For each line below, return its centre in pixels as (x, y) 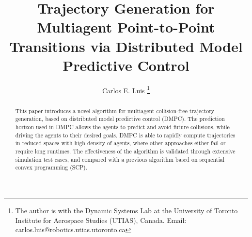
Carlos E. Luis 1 (126, 89)
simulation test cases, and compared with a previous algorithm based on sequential (120, 159)
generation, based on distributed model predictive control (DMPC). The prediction (120, 119)
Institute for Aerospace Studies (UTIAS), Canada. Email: (101, 220)
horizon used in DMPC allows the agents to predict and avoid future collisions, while (122, 127)
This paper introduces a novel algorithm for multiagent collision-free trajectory (115, 110)
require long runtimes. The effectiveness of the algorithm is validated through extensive (125, 151)
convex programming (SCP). (51, 167)
